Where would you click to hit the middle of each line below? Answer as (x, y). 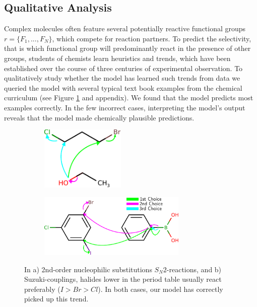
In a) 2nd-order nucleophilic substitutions (88, 269)
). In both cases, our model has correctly (160, 289)
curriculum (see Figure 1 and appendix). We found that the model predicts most (129, 98)
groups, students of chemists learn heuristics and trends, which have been (117, 58)
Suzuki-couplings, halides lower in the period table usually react (123, 279)
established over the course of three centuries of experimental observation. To (123, 68)
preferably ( (42, 289)
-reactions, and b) (194, 269)
